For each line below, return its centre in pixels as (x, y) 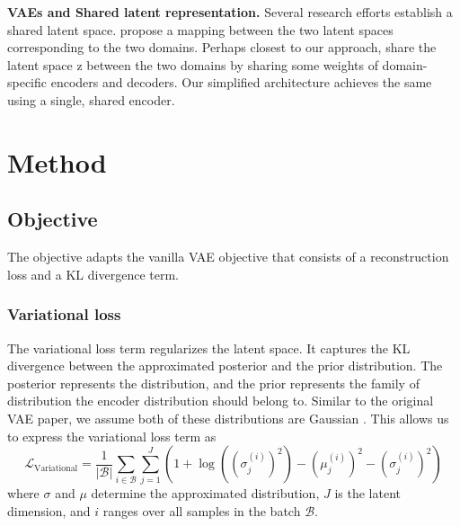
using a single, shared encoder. (91, 99)
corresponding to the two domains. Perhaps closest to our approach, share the (222, 47)
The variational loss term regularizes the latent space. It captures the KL (209, 348)
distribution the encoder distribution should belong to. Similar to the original (221, 401)
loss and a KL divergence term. (93, 274)
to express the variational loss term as (112, 436)
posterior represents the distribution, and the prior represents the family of (213, 383)
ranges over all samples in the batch (202, 511)
